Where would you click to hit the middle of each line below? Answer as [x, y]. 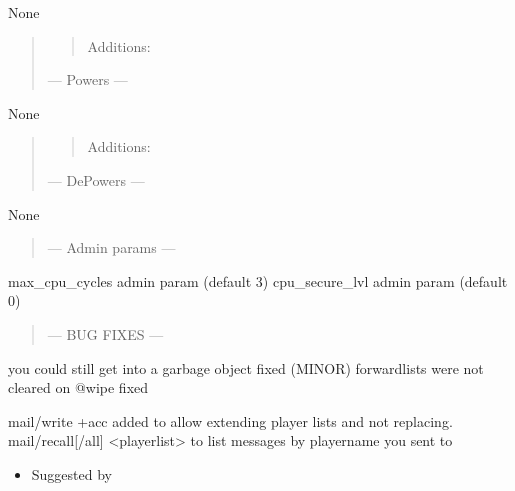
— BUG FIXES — [105, 333]
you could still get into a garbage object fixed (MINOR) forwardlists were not [246, 367]
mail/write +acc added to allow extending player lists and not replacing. [230, 420]
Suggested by [71, 473]
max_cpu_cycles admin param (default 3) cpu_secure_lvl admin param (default [258, 280]
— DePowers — [96, 179]
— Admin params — [111, 247]
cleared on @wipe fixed [78, 387]
